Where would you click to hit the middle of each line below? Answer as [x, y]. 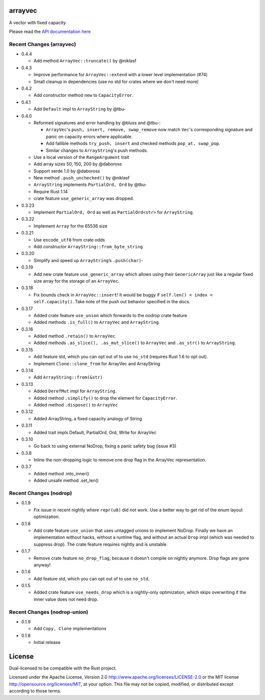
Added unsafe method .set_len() [66, 481]
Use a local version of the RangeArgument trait [81, 157]
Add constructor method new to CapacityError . [83, 95]
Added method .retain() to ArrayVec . [75, 336]
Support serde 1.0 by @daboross [67, 171]
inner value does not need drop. [66, 599]
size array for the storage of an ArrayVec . [77, 281]
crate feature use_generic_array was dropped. [84, 199]
